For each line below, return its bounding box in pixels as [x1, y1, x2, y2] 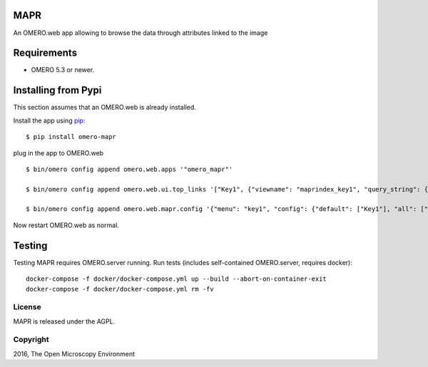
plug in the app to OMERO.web [13, 148, 103, 157]
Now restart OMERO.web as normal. [13, 221, 119, 229]
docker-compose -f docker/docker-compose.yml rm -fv [26, 285, 214, 293]
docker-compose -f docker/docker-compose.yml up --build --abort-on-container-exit [26, 275, 327, 283]
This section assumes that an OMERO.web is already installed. [13, 103, 196, 112]
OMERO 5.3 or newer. [31, 66, 95, 74]
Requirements [13, 47, 78, 59]
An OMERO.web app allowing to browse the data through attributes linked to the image [13, 29, 268, 37]
